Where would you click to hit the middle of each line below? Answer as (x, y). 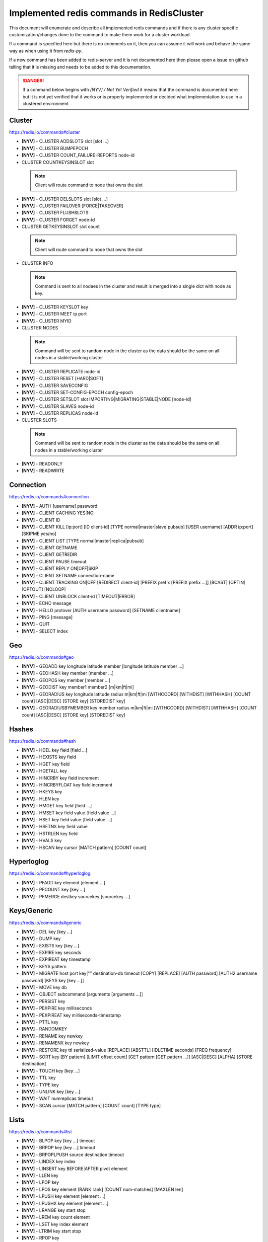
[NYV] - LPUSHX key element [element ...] (65, 1203)
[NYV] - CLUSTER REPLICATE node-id (61, 371)
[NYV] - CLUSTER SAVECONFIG (55, 386)
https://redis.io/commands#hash (43, 741)
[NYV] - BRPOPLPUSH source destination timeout (73, 1155)
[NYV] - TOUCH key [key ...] (51, 1071)
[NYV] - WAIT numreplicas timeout (57, 1098)
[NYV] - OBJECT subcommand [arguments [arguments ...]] (82, 994)
